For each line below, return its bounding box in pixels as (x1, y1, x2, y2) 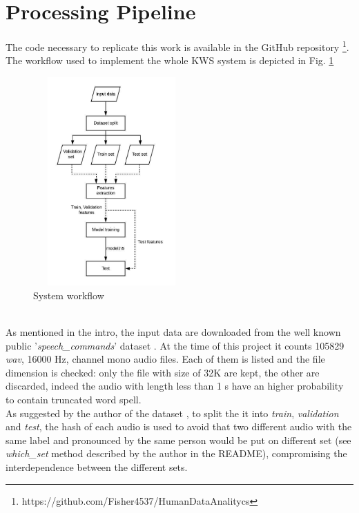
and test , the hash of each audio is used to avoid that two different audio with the (6, 419, 352, 434)
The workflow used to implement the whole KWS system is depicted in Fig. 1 (6, 53, 334, 68)
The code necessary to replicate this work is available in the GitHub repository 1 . (6, 38, 349, 54)
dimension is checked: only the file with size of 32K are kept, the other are (6, 365, 320, 379)
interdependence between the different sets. (6, 460, 188, 474)
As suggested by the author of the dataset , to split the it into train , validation (6, 405, 339, 420)
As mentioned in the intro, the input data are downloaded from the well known (6, 325, 341, 339)
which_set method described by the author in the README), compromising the (6, 446, 347, 461)
